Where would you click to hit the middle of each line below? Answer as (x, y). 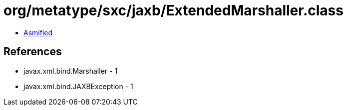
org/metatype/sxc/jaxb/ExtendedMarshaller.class (173, 10)
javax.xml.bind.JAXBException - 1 (78, 86)
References (33, 52)
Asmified (38, 32)
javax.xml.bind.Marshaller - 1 (71, 71)
